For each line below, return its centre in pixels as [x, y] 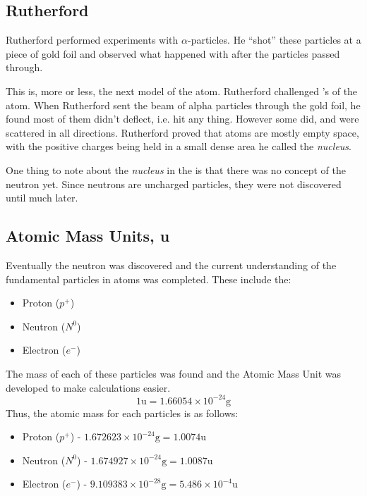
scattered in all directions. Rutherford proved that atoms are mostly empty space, [182, 132]
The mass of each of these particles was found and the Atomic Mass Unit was [174, 373]
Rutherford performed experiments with [92, 40]
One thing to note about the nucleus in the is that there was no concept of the [176, 169]
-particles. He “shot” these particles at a [274, 40]
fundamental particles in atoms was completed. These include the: [149, 279]
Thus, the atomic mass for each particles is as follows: [122, 413]
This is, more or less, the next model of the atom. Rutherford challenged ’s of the [182, 91]
